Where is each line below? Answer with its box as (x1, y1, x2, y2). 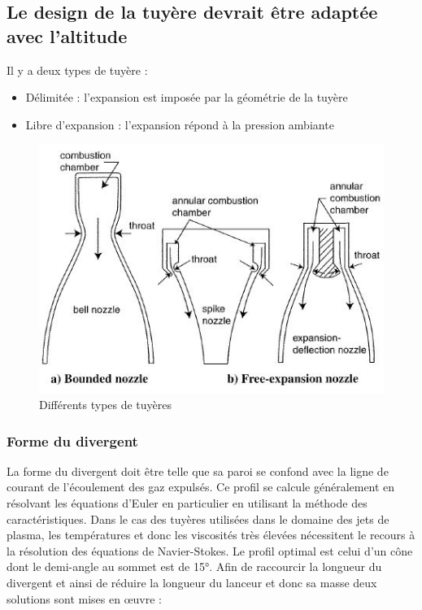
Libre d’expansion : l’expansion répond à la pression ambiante (25, 115, 334, 133)
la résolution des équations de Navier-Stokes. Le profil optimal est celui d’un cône (7, 542, 413, 559)
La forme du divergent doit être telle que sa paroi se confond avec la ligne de (7, 462, 389, 479)
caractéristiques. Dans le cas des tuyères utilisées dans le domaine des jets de (7, 510, 389, 527)
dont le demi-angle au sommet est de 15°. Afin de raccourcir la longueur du (7, 558, 382, 575)
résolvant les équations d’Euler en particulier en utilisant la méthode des (7, 495, 368, 512)
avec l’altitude (7, 23, 128, 48)
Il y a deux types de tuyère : (7, 61, 148, 78)
